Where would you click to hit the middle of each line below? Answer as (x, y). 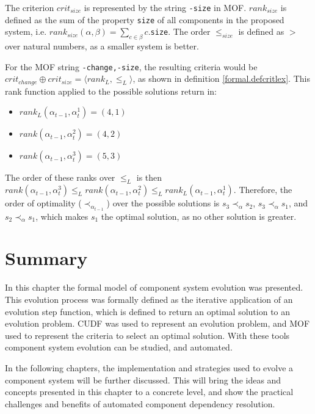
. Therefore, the (263, 190)
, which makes (62, 216)
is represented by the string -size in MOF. (165, 7)
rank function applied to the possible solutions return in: (111, 91)
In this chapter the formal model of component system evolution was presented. (154, 287)
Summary (46, 258)
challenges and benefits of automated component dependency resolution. (140, 403)
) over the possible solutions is (163, 203)
